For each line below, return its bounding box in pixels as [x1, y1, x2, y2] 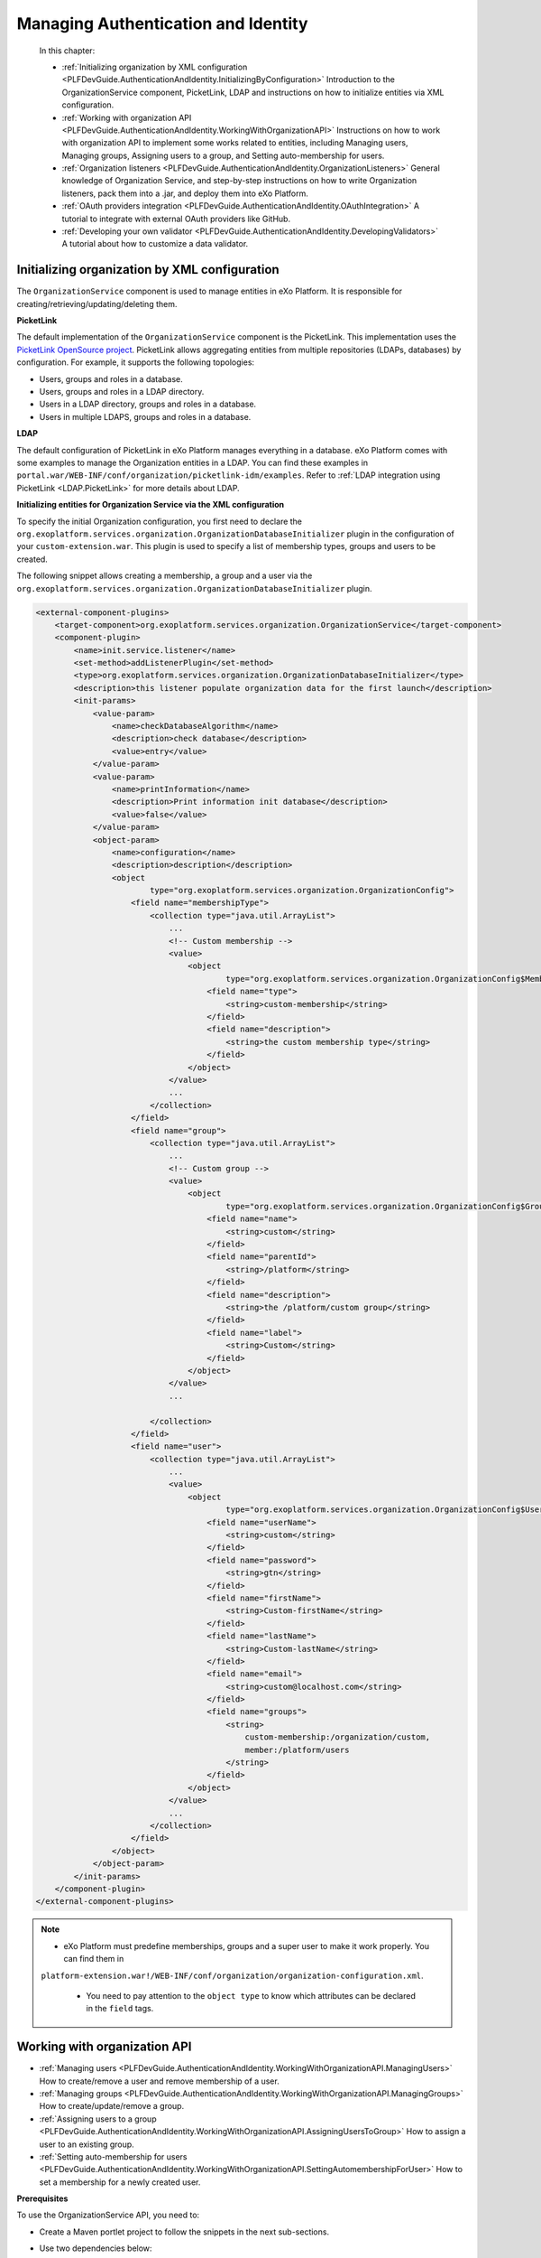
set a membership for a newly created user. [39, 2177, 201, 2188]
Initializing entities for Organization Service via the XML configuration [16, 499, 285, 510]
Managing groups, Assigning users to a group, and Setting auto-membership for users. [61, 150, 385, 161]
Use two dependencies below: [39, 2243, 152, 2253]
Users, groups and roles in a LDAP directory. [39, 387, 205, 397]
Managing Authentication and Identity [16, 14, 308, 33]
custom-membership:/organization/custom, [244, 1732, 431, 1742]
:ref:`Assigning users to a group [39, 2113, 157, 2124]
